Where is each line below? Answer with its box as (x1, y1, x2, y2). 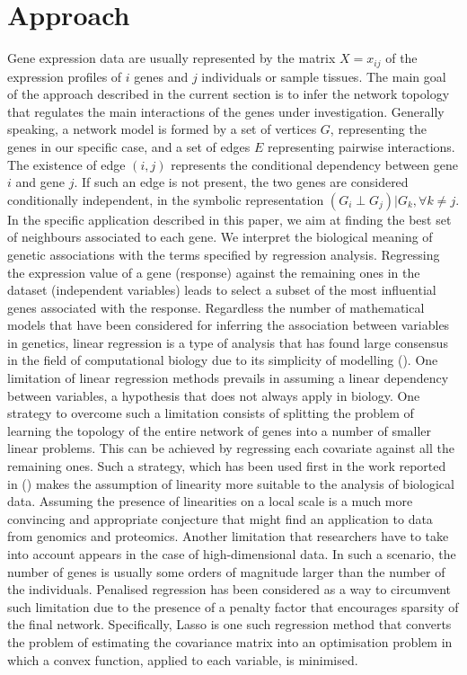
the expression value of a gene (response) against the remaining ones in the (7, 262, 420, 281)
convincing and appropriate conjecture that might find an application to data (7, 509, 433, 528)
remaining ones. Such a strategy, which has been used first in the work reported (7, 457, 446, 475)
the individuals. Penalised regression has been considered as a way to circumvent (7, 580, 451, 599)
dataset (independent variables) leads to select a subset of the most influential (7, 280, 436, 299)
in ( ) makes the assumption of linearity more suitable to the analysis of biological (7, 474, 454, 493)
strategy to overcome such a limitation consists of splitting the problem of (7, 404, 414, 422)
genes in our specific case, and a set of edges (7, 137, 251, 155)
